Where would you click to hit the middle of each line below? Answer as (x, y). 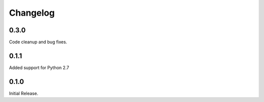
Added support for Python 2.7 (39, 67)
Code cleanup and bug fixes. (38, 42)
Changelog (32, 13)
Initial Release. (24, 93)
